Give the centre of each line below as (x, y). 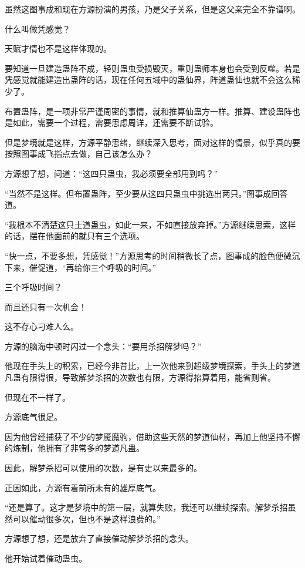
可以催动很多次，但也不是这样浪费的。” (87, 518)
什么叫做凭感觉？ (38, 28)
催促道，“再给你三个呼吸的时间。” (93, 267)
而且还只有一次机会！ (46, 306)
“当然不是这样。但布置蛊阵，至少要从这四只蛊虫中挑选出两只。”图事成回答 (146, 193)
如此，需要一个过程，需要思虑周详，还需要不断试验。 (115, 122)
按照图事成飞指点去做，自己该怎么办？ (79, 154)
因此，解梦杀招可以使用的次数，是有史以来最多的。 (103, 468)
